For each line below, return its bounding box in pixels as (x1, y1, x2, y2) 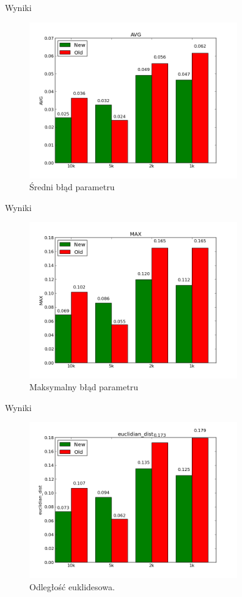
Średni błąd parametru (29, 180, 115, 193)
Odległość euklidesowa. (29, 580, 115, 593)
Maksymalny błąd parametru (29, 380, 138, 393)
